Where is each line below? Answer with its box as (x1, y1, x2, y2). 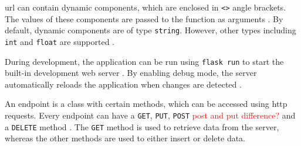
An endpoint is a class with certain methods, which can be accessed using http (5, 98, 288, 110)
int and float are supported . (5, 35, 114, 47)
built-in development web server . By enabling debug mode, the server (5, 67, 257, 79)
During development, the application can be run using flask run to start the (5, 55, 284, 67)
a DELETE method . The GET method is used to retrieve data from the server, (5, 120, 279, 133)
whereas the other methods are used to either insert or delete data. (5, 132, 246, 144)
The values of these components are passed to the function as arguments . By (5, 12, 283, 25)
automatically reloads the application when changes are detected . (5, 78, 242, 90)
